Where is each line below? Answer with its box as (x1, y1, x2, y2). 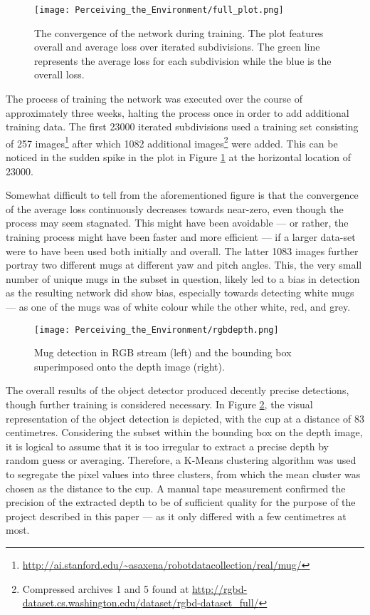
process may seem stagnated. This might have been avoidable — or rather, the (6, 215, 349, 230)
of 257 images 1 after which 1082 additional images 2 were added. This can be (6, 133, 338, 150)
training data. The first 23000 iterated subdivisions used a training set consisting (6, 119, 359, 134)
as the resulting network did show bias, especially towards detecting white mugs (6, 285, 354, 300)
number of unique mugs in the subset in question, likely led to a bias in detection (6, 271, 360, 286)
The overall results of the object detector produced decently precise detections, (6, 383, 349, 398)
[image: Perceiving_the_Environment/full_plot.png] (34, 5, 284, 15)
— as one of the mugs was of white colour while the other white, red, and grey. (6, 299, 351, 314)
